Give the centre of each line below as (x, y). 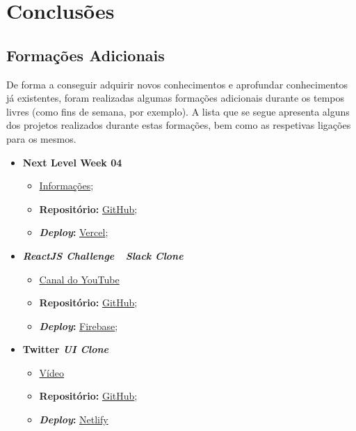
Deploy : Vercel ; (74, 232)
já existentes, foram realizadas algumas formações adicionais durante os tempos (176, 98)
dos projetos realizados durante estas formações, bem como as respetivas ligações (179, 125)
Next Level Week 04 (72, 162)
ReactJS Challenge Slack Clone (103, 255)
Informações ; (66, 186)
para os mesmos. (41, 138)
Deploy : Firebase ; (79, 326)
